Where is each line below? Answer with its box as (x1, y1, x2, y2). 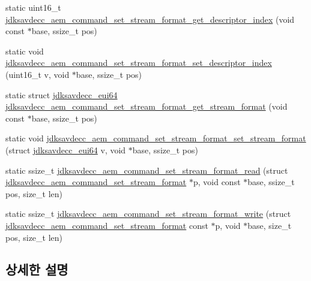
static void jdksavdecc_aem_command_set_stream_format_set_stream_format (5, 132, 306, 144)
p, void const (193, 176, 241, 188)
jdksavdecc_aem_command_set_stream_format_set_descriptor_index (5, 56, 272, 69)
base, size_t (247, 219, 292, 231)
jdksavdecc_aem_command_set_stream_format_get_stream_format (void (5, 100, 288, 113)
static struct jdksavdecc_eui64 (5, 88, 118, 101)
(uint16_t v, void (5, 68, 70, 80)
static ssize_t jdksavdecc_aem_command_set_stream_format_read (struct (5, 164, 288, 176)
